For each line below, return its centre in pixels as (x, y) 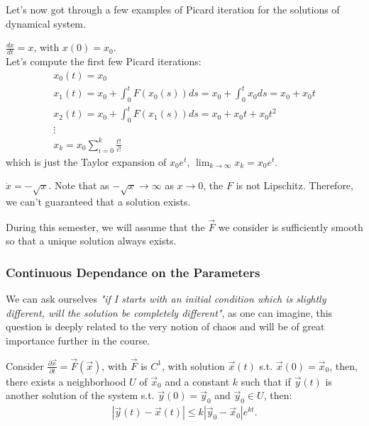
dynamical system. (46, 23)
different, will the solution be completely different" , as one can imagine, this (169, 312)
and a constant (197, 381)
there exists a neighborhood (66, 381)
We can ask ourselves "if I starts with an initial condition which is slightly (166, 299)
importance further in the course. (78, 341)
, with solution (193, 365)
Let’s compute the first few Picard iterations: (104, 61)
